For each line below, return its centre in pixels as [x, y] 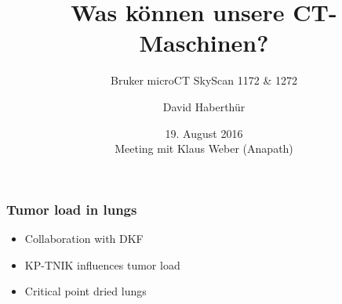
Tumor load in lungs [72, 209]
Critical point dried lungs [85, 291]
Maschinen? [204, 43]
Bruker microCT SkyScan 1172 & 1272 [204, 80]
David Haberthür [204, 106]
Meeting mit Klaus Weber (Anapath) [204, 148]
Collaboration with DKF [84, 238]
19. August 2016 [204, 133]
